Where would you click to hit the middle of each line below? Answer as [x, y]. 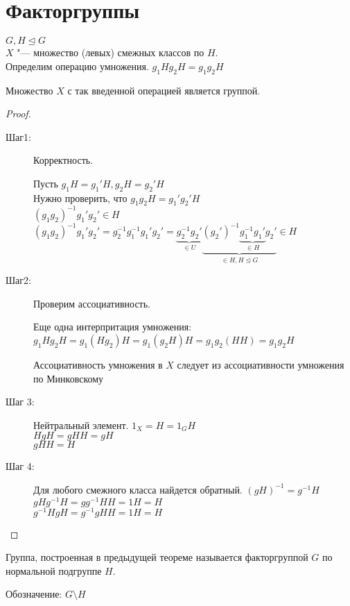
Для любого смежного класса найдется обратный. [138, 489]
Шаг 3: [20, 402]
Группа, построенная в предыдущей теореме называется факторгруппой [157, 557]
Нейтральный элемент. [81, 424]
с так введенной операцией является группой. [164, 90]
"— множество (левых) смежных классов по [111, 52]
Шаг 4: [20, 466]
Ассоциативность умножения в [98, 364]
